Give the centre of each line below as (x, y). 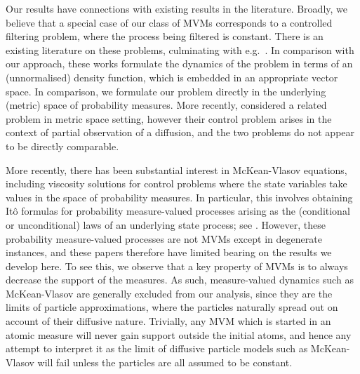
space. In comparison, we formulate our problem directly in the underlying (166, 91)
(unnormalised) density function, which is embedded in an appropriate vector (172, 77)
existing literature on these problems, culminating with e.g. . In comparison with (180, 49)
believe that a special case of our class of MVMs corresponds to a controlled (169, 22)
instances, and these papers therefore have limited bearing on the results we (169, 252)
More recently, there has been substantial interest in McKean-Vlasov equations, (176, 169)
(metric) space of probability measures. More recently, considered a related (166, 105)
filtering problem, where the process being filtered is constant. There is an (165, 36)
